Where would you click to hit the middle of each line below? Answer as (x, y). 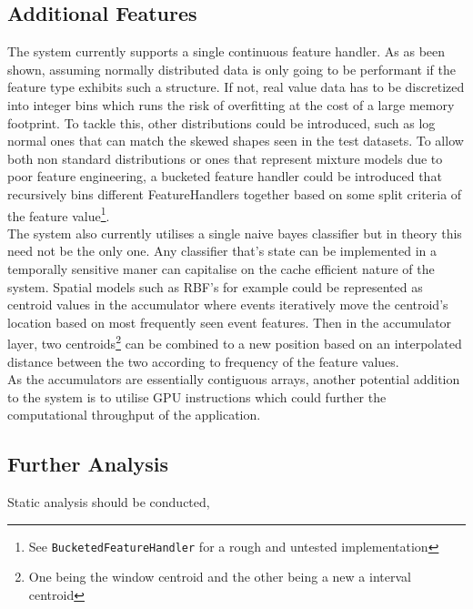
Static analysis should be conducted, (109, 502)
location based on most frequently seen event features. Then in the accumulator (230, 322)
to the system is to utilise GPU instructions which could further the (197, 396)
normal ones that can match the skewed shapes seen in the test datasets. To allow (236, 141)
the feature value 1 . (59, 214)
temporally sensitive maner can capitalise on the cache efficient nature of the (221, 268)
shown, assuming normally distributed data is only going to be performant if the (231, 69)
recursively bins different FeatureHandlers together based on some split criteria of (235, 193)
